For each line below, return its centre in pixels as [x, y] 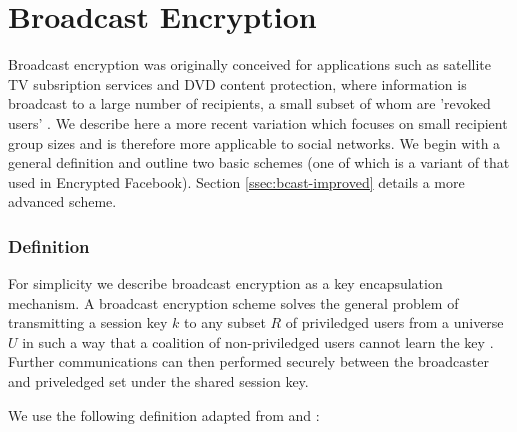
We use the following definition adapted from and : [164, 414]
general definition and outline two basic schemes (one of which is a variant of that [259, 162]
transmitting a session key [88, 322]
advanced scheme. [62, 201]
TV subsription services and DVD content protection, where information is [237, 83]
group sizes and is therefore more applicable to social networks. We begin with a [254, 142]
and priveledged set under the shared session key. [158, 381]
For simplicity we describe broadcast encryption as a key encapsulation [225, 283]
